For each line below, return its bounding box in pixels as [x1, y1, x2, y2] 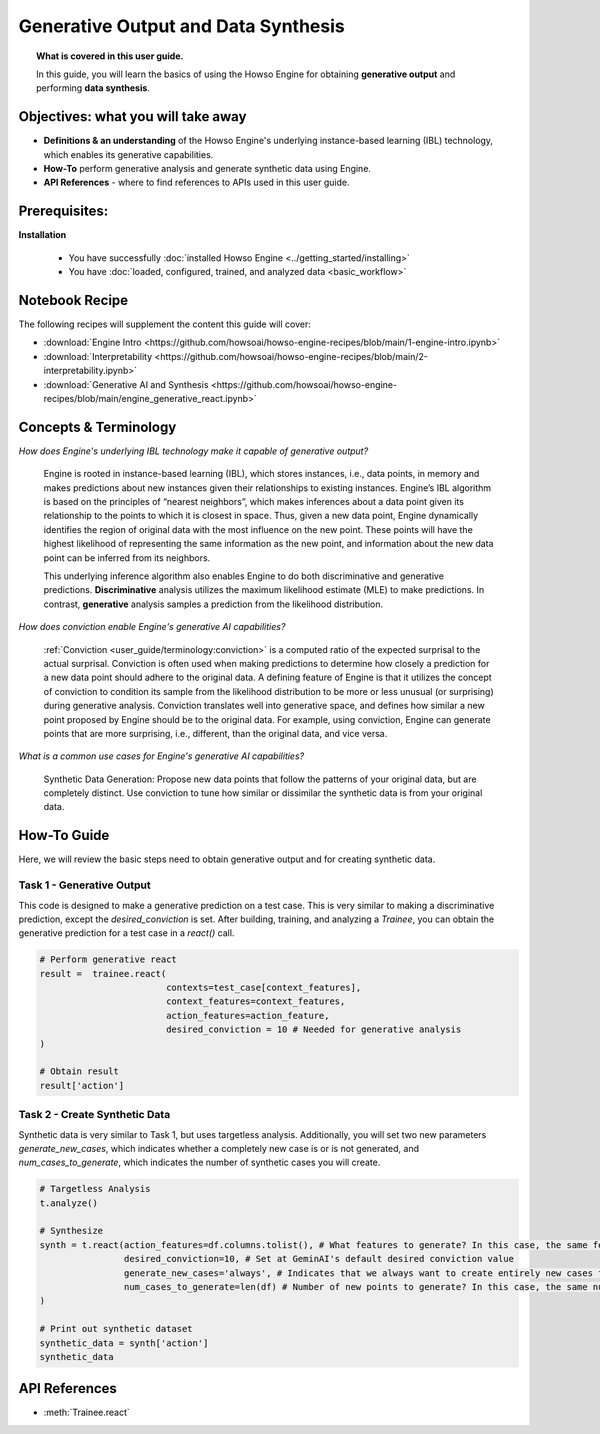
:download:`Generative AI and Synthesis [43, 378, 209, 390]
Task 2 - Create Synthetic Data [18, 1108, 171, 1122]
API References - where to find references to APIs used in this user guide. [43, 176, 350, 189]
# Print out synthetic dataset [39, 1323, 194, 1335]
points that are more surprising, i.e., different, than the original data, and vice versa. [43, 727, 388, 739]
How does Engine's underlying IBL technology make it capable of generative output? [18, 445, 369, 457]
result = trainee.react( [39, 968, 167, 979]
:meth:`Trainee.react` [43, 1406, 130, 1419]
